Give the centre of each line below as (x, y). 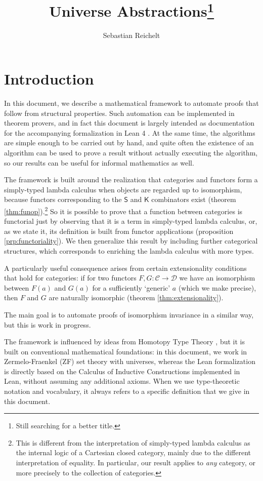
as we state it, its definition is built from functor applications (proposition (119, 231)
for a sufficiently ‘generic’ (131, 287)
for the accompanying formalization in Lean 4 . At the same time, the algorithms (130, 132)
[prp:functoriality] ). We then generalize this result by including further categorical (131, 241)
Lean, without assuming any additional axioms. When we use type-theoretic (122, 381)
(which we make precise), (217, 287)
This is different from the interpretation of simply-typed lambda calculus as (133, 442)
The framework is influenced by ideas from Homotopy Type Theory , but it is (124, 342)
